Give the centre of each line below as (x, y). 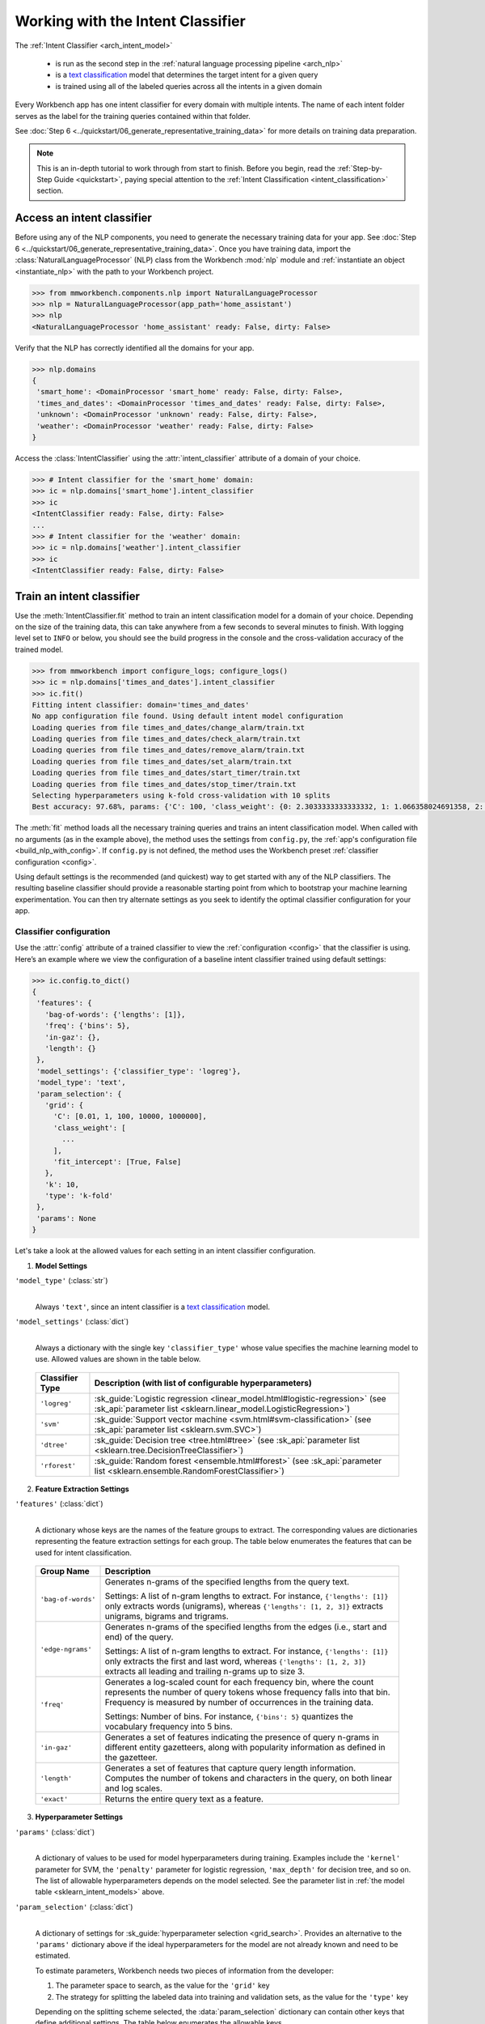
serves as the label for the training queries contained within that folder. (133, 116)
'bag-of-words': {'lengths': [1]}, (115, 1014)
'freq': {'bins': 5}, (88, 1026)
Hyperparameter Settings (79, 1817)
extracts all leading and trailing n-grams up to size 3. (205, 1672)
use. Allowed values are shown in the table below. (118, 1359)
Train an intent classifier (78, 596)
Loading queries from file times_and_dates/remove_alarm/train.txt (169, 750)
